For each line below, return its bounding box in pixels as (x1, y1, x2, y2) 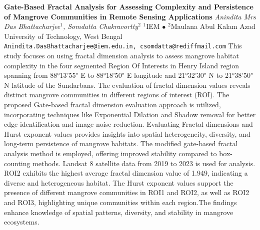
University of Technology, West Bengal (4, 30, 122, 41)
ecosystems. (4, 217, 39, 227)
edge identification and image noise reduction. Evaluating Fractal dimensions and (4, 119, 253, 129)
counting (4, 158, 30, 168)
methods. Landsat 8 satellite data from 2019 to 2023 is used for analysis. (32, 158, 255, 168)
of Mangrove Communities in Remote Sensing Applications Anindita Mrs (4, 11, 256, 21)
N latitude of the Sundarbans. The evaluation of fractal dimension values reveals (4, 79, 250, 90)
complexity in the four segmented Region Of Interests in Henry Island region (4, 60, 239, 70)
